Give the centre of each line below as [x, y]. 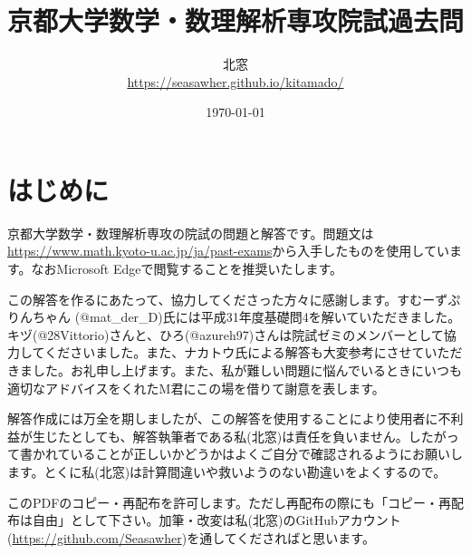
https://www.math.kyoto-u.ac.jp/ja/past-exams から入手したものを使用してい [228, 251]
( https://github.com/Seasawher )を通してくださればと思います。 [191, 537]
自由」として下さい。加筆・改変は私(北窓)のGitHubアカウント [216, 520]
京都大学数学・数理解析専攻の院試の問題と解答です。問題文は [191, 233]
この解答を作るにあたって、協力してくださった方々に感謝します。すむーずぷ [234, 299]
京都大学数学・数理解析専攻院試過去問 [236, 20]
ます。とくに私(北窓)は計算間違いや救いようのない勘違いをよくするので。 [227, 471]
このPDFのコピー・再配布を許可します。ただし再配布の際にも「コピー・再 [229, 502]
